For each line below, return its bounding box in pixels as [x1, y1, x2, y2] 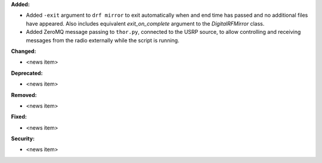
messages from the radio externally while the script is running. [26, 36, 179, 44]
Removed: [11, 91, 37, 98]
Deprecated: [11, 69, 43, 77]
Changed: [11, 48, 36, 55]
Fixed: [11, 113, 27, 120]
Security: [11, 135, 35, 142]
